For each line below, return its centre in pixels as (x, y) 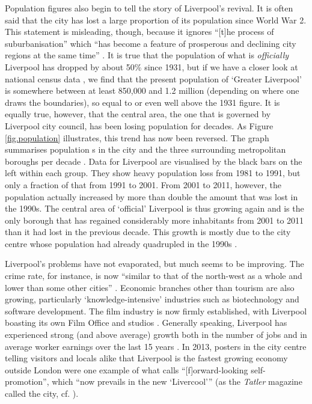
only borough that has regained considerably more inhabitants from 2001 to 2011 (154, 220)
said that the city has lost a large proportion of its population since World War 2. (156, 20)
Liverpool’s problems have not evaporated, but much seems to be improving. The (154, 264)
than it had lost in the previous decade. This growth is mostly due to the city (148, 232)
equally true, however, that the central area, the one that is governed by (138, 114)
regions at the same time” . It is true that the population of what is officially (147, 55)
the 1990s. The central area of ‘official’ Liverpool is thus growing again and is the (154, 208)
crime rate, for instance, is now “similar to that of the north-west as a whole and (154, 276)
